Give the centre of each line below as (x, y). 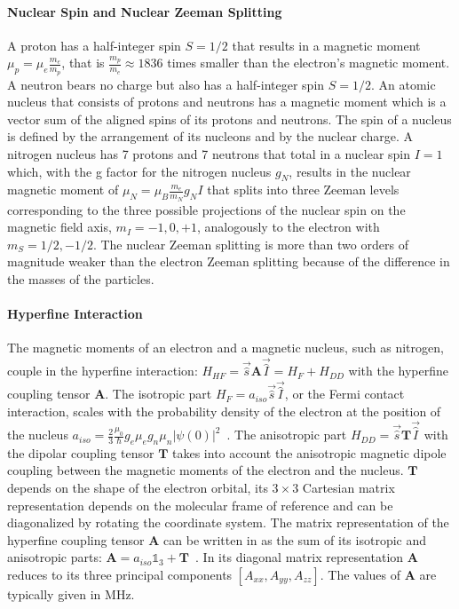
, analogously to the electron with (288, 227)
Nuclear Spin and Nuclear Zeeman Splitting (145, 11)
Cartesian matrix (348, 488)
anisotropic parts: (55, 557)
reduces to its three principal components (120, 575)
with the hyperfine (399, 371)
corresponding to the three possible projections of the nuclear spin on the (206, 209)
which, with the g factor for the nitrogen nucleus (139, 171)
